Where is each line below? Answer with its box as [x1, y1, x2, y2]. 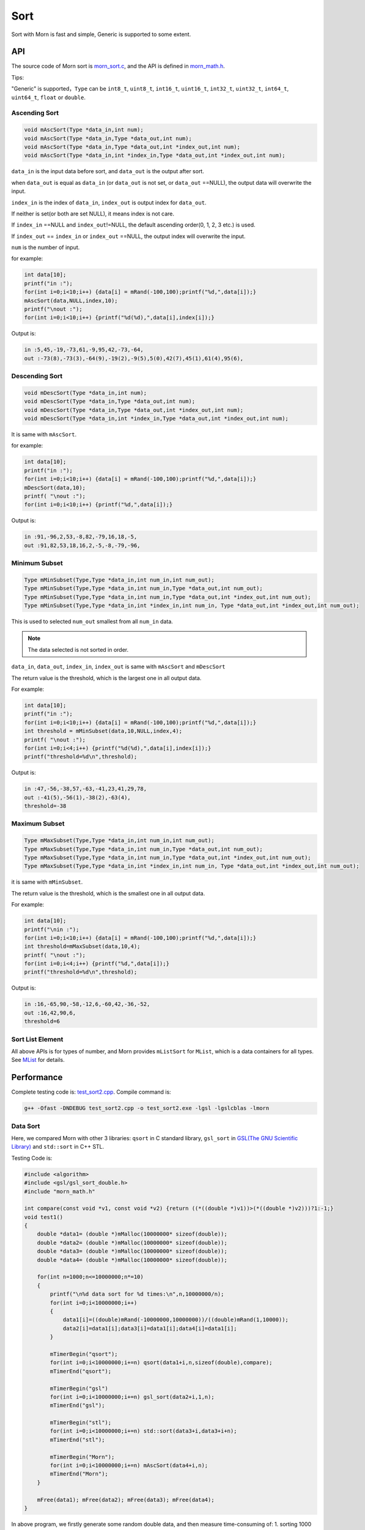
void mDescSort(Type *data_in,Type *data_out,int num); [24, 398, 196, 405]
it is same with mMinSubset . [11, 878, 83, 886]
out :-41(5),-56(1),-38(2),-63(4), [24, 794, 131, 801]
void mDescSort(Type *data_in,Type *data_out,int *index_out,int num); [24, 406, 244, 413]
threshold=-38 [24, 802, 67, 810]
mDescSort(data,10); [24, 484, 86, 491]
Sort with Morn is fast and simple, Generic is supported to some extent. [11, 31, 191, 38]
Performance [11, 1072, 63, 1083]
